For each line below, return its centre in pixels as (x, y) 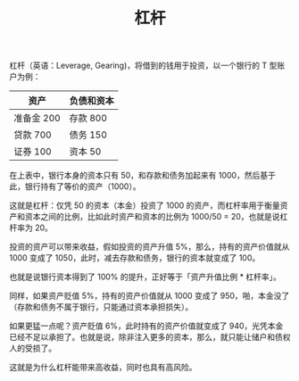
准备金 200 (37, 119)
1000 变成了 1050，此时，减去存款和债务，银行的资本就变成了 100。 (135, 258)
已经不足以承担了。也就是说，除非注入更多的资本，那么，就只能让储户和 (142, 337)
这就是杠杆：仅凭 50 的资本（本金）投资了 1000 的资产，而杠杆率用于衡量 (145, 205)
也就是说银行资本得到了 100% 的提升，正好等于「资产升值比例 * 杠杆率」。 (145, 277)
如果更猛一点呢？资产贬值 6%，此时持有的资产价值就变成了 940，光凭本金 (146, 326)
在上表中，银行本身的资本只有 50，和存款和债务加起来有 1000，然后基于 (143, 176)
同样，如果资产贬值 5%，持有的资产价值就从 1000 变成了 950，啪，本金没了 (149, 296)
